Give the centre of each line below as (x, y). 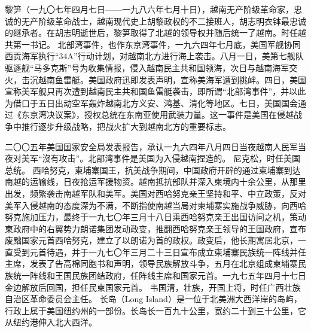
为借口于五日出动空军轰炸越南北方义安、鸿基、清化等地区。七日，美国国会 (151, 103)
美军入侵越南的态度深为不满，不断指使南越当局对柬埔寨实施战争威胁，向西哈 (155, 205)
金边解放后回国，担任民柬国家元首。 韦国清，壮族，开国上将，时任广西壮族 (153, 287)
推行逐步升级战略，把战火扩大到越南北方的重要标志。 (126, 126)
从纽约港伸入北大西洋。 (51, 322)
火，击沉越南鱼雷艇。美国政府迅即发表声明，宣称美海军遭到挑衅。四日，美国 (155, 79)
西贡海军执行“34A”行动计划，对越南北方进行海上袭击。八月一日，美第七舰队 (154, 56)
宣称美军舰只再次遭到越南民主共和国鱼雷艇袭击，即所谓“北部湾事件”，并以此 (155, 91)
